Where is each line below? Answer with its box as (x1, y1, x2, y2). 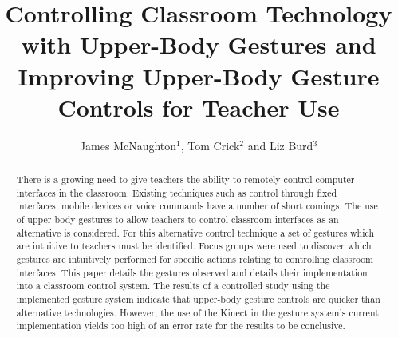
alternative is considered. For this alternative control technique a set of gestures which (16, 225, 375, 239)
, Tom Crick (180, 137, 240, 153)
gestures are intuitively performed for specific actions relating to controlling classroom (16, 253, 374, 266)
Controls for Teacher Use (57, 90, 340, 123)
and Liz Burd (247, 137, 313, 153)
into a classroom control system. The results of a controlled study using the (16, 279, 330, 292)
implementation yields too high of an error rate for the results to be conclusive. (16, 319, 345, 332)
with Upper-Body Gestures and (21, 28, 376, 61)
